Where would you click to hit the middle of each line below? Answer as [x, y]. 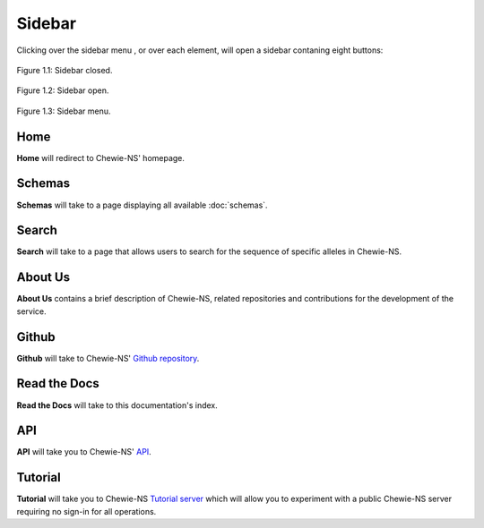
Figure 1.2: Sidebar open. [63, 90]
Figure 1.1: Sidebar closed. [65, 70]
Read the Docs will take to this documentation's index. [117, 405]
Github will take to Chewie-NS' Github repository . [108, 358]
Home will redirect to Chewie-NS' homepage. [101, 158]
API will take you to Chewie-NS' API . [84, 452]
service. [31, 311]
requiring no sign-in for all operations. [86, 511]
